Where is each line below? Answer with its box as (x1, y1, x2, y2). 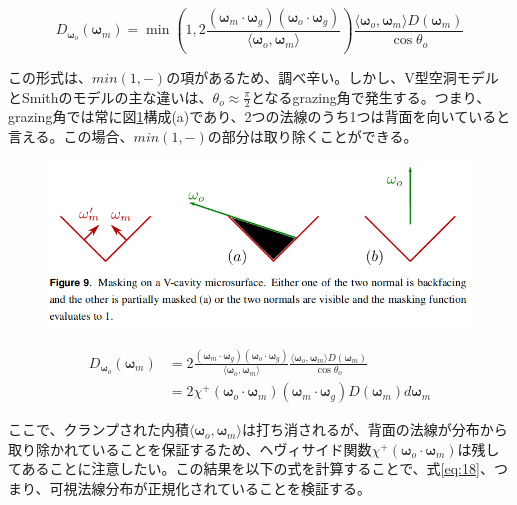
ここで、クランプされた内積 (8, 419, 190, 440)
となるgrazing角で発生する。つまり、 (250, 86, 491, 107)
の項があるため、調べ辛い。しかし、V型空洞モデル (166, 66, 499, 87)
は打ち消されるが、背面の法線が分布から (241, 419, 508, 440)
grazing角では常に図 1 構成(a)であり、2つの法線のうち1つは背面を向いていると (8, 106, 511, 127)
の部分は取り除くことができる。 (207, 125, 418, 146)
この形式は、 (8, 66, 92, 87)
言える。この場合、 (8, 125, 134, 146)
